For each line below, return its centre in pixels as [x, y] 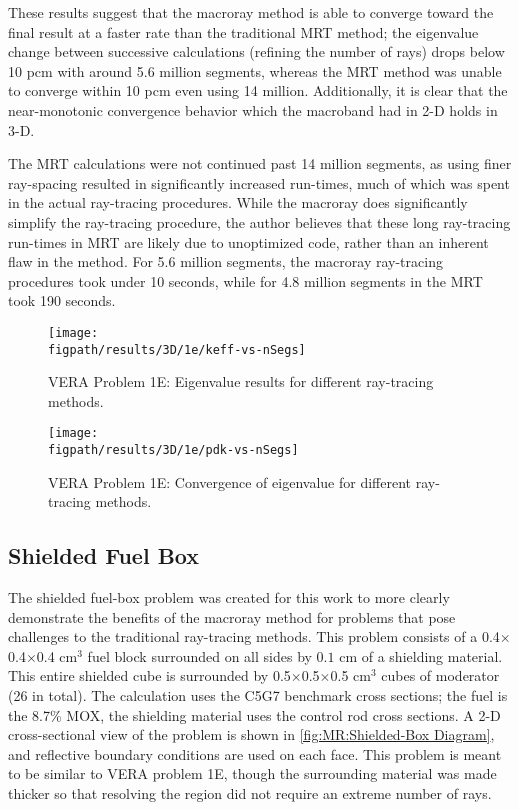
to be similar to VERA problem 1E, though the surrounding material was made [252, 773]
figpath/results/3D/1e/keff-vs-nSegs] [177, 349]
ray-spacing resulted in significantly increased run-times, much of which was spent [259, 182]
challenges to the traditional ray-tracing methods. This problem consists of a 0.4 [254, 636]
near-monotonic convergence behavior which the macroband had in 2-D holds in [253, 109]
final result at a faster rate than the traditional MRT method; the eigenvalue [243, 31]
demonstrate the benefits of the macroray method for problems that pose [232, 616]
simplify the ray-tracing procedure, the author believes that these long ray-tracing [259, 221]
